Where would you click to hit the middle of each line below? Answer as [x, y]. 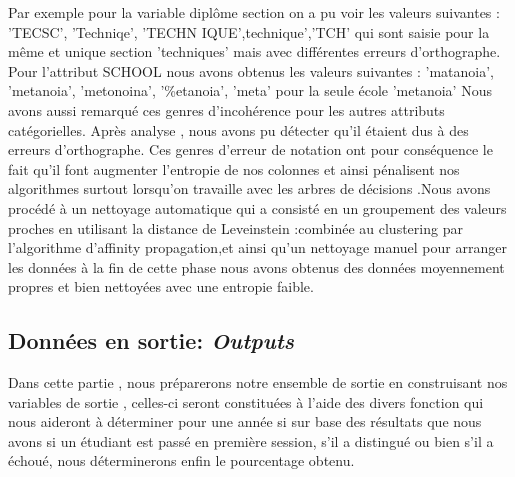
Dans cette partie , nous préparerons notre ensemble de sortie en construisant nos [258, 382]
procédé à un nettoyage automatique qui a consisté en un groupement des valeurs [257, 207]
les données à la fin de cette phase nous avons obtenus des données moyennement [256, 266]
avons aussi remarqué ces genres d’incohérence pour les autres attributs [226, 109]
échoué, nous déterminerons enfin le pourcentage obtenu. [181, 460]
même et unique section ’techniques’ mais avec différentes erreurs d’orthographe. [254, 51]
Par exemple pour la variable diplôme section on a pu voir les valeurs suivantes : [254, 12]
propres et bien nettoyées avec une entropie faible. [161, 286]
